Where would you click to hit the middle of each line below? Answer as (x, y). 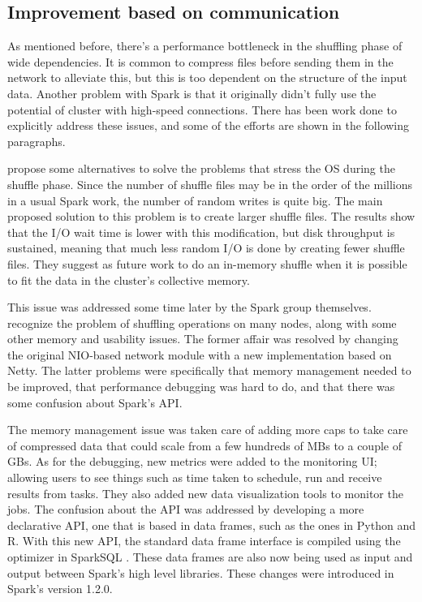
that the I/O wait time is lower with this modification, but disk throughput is (201, 232)
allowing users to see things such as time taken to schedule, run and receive (195, 477)
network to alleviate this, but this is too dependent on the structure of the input (207, 77)
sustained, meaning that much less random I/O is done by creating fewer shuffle (206, 248)
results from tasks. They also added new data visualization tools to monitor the (205, 493)
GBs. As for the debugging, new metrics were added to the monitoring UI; (192, 461)
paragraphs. (37, 141)
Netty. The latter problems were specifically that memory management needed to (209, 370)
